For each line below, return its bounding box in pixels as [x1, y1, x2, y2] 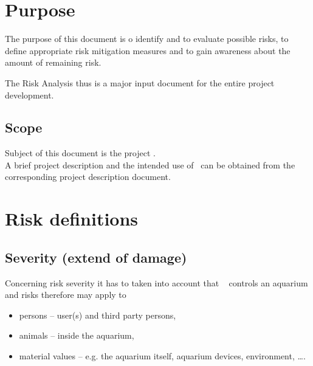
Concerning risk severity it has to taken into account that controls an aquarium [5, 276, 308, 289]
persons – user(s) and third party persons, [19, 308, 176, 321]
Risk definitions [5, 206, 139, 231]
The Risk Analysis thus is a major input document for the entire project [5, 76, 275, 89]
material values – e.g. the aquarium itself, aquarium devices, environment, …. [19, 350, 306, 362]
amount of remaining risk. [5, 56, 101, 69]
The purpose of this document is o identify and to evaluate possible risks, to [5, 32, 289, 45]
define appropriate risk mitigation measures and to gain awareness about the [5, 44, 291, 57]
